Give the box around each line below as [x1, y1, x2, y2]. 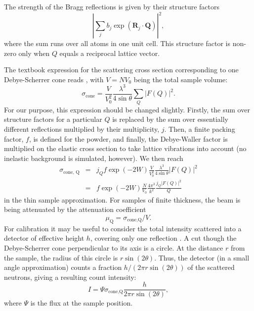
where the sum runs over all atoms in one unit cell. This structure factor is [4, 38, 230, 49]
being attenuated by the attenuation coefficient [4, 204, 146, 214]
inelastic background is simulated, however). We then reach [4, 153, 183, 163]
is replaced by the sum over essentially [112, 114, 228, 124]
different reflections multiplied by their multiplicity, [4, 123, 160, 134]
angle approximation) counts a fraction [4, 262, 122, 272]
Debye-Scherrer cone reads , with [4, 74, 104, 84]
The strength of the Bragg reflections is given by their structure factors [4, 1, 220, 11]
